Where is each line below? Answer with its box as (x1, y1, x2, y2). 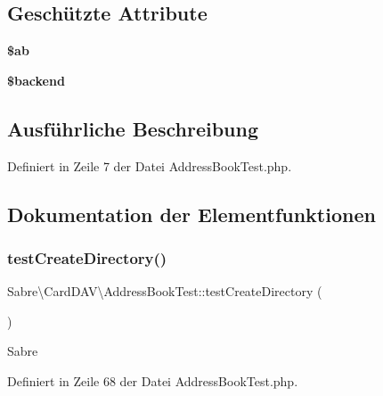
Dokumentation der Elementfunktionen (7, 200, 376, 227)
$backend (7, 70, 65, 89)
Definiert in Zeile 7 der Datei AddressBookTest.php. (7, 156, 292, 175)
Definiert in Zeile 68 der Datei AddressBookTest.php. (7, 371, 298, 390)
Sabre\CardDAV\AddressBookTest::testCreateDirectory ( (7, 282, 322, 301)
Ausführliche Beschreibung (7, 114, 258, 142)
